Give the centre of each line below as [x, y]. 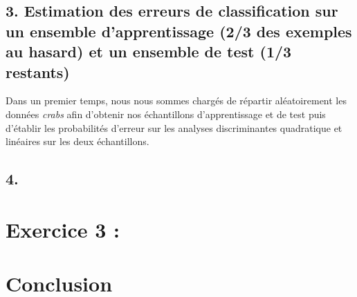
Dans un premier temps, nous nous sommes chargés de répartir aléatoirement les [176, 100]
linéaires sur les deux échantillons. [77, 141]
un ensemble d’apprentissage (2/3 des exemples [179, 31]
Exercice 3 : [63, 229]
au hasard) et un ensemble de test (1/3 [149, 51]
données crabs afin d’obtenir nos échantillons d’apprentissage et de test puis [166, 114]
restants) [38, 71]
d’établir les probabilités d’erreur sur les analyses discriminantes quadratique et [174, 127]
